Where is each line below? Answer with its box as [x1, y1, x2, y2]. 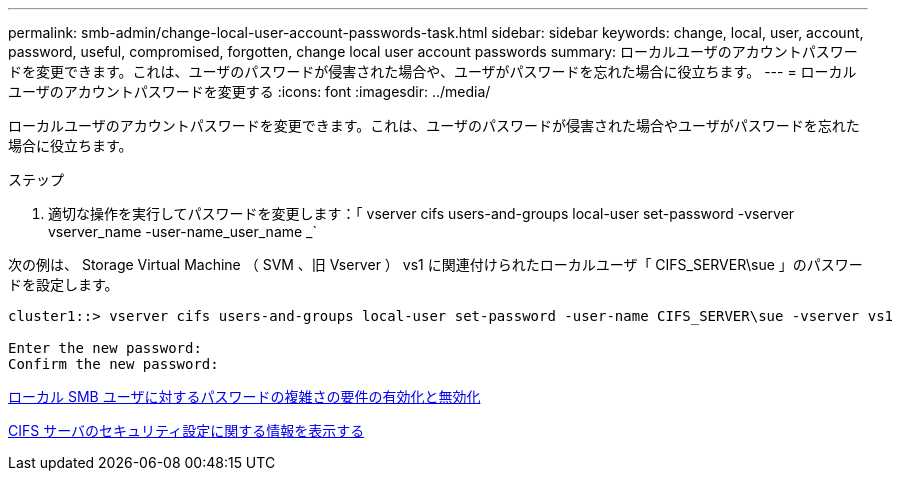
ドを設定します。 [8, 276, 119, 293]
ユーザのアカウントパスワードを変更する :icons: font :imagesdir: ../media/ [8, 83, 491, 100]
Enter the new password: [8, 340, 202, 356]
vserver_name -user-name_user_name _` [48, 223, 318, 240]
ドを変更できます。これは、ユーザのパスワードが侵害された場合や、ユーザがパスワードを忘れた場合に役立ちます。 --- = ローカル [8, 63, 857, 80]
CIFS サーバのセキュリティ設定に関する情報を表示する [8, 422, 365, 439]
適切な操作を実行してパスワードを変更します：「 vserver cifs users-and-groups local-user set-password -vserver [48, 205, 795, 222]
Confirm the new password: [8, 356, 219, 372]
